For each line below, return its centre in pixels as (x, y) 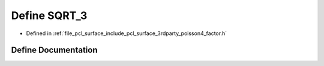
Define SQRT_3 (49, 15)
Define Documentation (54, 50)
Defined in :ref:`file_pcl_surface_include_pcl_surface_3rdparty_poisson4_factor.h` (127, 33)
